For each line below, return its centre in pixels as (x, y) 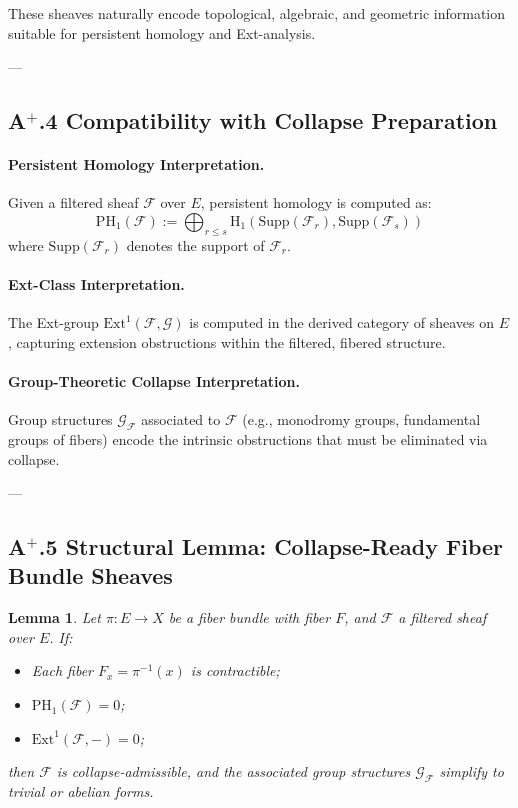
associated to (181, 419)
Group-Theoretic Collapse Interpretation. (154, 380)
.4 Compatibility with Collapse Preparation (268, 120)
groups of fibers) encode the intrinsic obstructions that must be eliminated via (248, 438)
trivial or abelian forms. (81, 791)
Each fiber (62, 670)
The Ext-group (53, 322)
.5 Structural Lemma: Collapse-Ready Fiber (271, 546)
